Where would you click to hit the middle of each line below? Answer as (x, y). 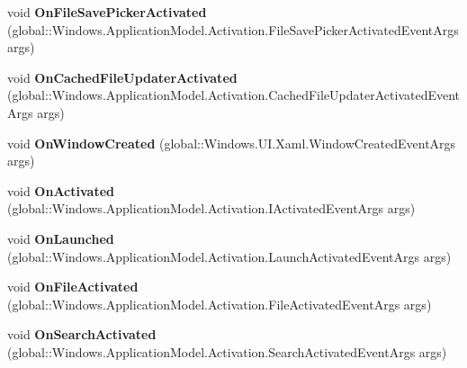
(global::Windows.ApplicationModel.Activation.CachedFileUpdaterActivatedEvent (234, 95)
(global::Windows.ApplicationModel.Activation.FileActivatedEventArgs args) (220, 304)
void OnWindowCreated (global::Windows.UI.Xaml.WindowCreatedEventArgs (232, 143)
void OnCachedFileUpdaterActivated (122, 77)
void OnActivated (61, 190)
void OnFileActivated (73, 287)
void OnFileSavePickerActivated (107, 12)
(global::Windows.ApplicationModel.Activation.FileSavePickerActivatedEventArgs (233, 29)
